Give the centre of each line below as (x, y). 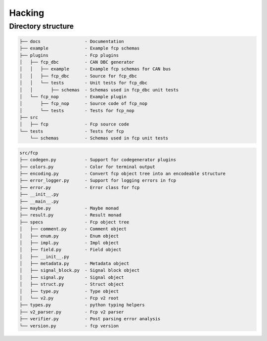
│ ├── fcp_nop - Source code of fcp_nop (84, 104)
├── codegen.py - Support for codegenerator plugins (98, 160)
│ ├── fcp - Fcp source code (74, 124)
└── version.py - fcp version (69, 326)
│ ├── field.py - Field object (70, 250)
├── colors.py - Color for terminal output (87, 167)
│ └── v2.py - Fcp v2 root (69, 298)
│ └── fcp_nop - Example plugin (73, 97)
